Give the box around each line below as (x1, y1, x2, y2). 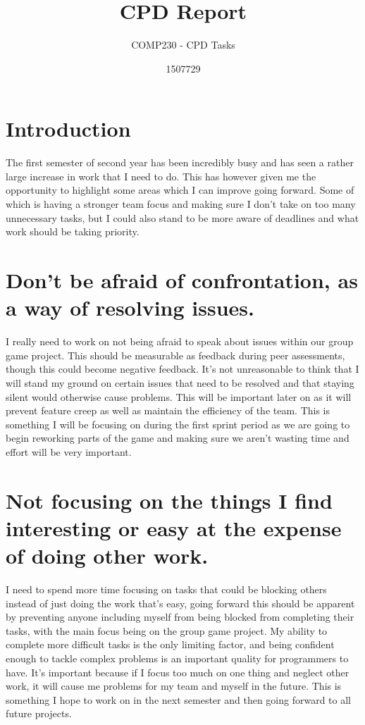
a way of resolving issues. (6, 293, 254, 322)
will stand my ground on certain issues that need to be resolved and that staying (6, 375, 354, 390)
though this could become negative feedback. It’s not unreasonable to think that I (6, 361, 359, 376)
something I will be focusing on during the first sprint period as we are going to (6, 416, 350, 431)
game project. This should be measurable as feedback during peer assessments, (6, 347, 345, 362)
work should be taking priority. (6, 224, 140, 239)
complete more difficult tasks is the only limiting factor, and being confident (6, 637, 335, 652)
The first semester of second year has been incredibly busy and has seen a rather (6, 155, 354, 170)
